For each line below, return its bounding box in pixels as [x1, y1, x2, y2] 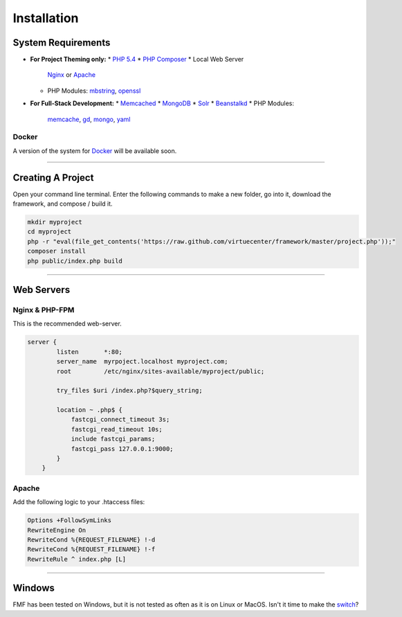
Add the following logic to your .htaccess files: [12, 498, 145, 506]
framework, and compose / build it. [12, 199, 113, 208]
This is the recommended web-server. [12, 319, 122, 328]
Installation [12, 10, 79, 26]
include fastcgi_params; [71, 435, 156, 443]
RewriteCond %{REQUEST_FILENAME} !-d [27, 535, 156, 544]
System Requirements [12, 37, 111, 48]
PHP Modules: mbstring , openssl [47, 87, 141, 95]
